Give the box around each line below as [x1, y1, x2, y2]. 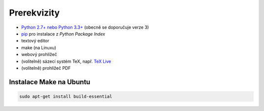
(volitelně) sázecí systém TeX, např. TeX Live [21, 58, 111, 64]
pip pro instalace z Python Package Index [21, 31, 105, 37]
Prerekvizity [9, 7, 60, 18]
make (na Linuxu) [21, 44, 56, 51]
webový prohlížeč [21, 52, 57, 57]
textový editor [21, 38, 49, 44]
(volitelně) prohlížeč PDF [21, 65, 71, 71]
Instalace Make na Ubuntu [9, 78, 90, 86]
